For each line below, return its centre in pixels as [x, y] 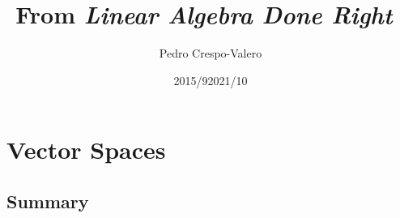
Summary [48, 201]
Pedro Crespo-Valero [211, 53]
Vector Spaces [86, 150]
